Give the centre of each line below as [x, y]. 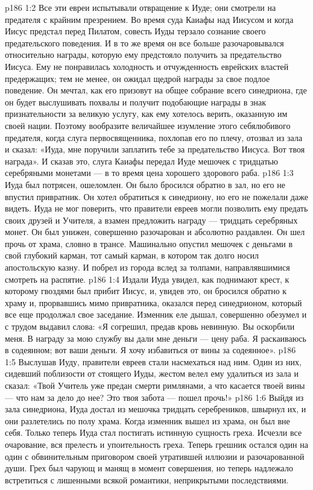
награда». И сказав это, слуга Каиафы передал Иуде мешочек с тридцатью [141, 161]
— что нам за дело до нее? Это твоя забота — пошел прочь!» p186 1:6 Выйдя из [154, 397]
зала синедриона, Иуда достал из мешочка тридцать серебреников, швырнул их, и [156, 409]
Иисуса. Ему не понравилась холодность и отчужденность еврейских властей [147, 66]
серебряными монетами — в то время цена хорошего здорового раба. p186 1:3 [149, 173]
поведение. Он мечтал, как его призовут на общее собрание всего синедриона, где [156, 90]
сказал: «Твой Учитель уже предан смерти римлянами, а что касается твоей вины [155, 385]
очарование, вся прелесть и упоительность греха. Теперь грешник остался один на [156, 444]
